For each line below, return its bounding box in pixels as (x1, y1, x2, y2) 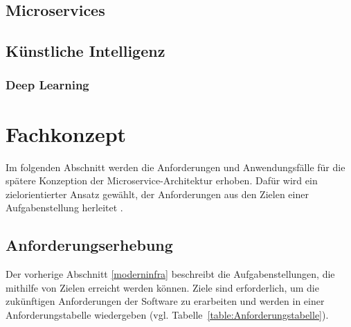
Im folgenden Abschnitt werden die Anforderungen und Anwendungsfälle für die (6, 159, 345, 174)
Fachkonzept (6, 119, 127, 148)
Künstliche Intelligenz (6, 40, 165, 62)
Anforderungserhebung (6, 234, 173, 256)
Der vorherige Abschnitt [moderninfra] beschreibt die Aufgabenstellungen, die (6, 267, 335, 281)
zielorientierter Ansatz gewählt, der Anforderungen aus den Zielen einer (6, 186, 309, 201)
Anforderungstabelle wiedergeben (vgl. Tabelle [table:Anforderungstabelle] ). (6, 307, 329, 321)
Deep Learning (6, 76, 89, 94)
